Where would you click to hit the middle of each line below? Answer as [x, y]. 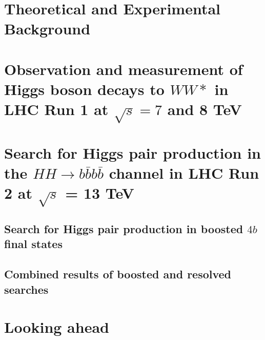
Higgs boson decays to [84, 89]
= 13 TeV [100, 193]
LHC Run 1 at [56, 109]
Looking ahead [57, 327]
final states [33, 244]
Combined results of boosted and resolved [118, 274]
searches [26, 289]
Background [47, 29]
